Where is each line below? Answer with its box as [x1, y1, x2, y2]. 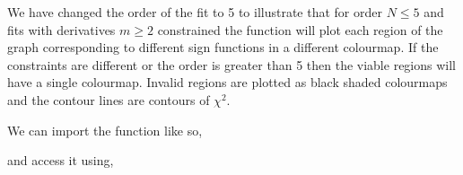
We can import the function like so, [7, 120, 203, 139]
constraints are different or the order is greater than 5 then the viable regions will [7, 55, 456, 74]
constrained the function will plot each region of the [157, 20, 443, 39]
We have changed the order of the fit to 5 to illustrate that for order [7, 3, 382, 21]
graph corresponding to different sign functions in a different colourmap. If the [7, 38, 439, 57]
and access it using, [7, 151, 114, 170]
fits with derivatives [7, 20, 116, 39]
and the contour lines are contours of [7, 90, 210, 109]
